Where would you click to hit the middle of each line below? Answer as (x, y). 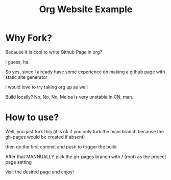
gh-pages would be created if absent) (45, 137)
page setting (19, 162)
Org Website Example (86, 9)
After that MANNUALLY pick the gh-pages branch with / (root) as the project (86, 157)
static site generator (26, 77)
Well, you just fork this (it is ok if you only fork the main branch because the (85, 131)
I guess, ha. (17, 62)
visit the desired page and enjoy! (40, 172)
